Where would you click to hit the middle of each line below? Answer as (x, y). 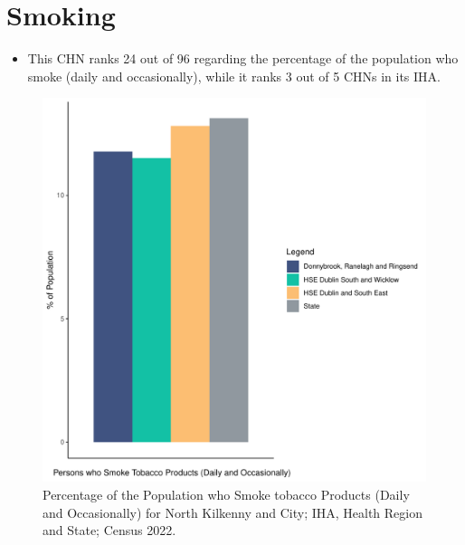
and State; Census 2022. (109, 530)
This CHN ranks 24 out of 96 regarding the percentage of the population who (243, 58)
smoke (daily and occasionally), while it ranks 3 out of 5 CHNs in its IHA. (234, 76)
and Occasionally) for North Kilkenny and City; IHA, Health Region (232, 512)
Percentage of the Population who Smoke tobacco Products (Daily (226, 494)
